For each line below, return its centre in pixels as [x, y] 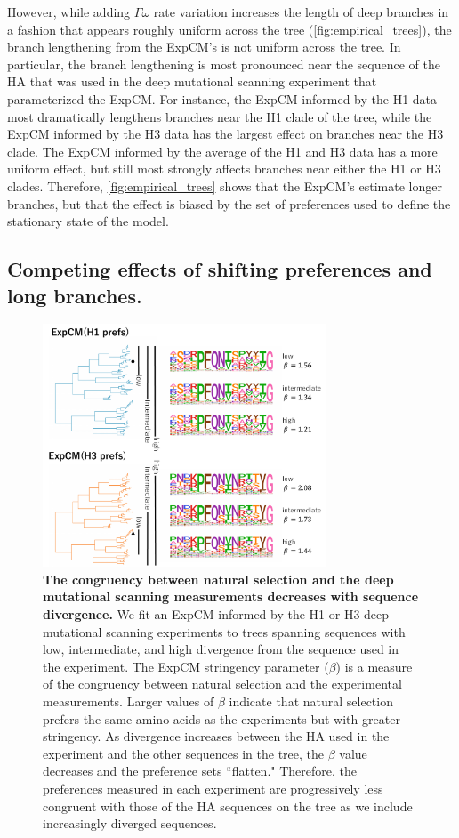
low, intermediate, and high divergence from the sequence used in [221, 649]
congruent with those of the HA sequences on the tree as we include [228, 806]
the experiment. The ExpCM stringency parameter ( [186, 666]
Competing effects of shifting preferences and [220, 269]
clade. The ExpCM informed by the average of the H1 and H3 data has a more [222, 151]
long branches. [75, 295]
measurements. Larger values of [129, 701]
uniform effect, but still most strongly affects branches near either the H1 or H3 [224, 169]
